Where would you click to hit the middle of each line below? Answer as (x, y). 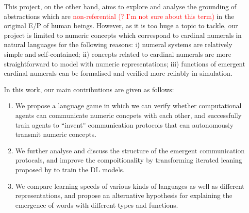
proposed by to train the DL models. (70, 169)
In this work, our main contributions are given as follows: (89, 89)
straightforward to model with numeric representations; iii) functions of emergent (125, 63)
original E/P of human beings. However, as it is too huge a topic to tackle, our (121, 25)
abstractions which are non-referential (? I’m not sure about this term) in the (119, 16)
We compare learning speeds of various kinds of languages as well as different (130, 186)
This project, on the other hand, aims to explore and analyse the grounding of (120, 6)
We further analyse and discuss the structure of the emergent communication (130, 150)
